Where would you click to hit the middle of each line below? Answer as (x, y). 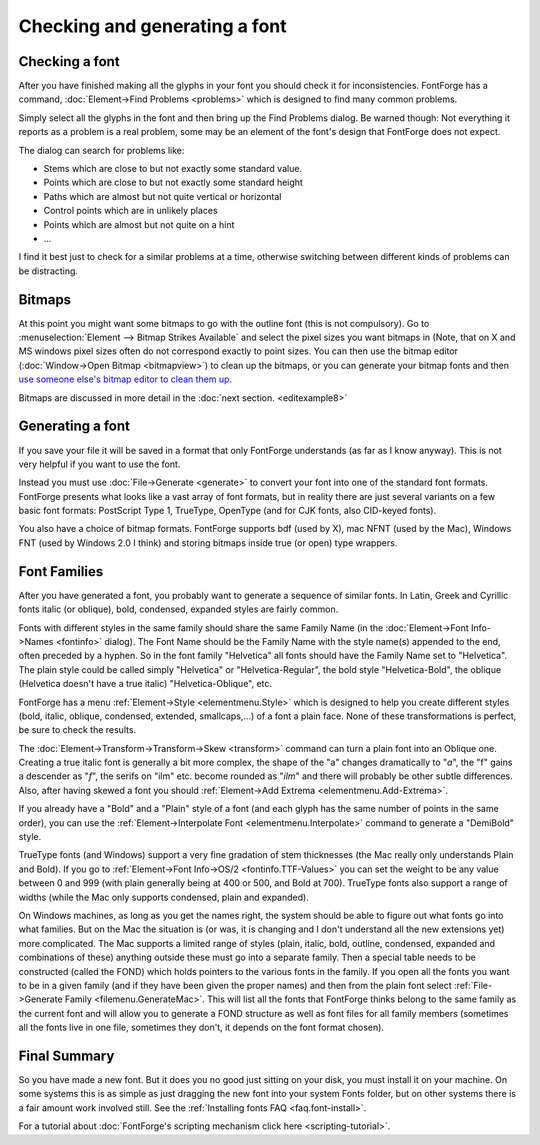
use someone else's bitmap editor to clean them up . (125, 379)
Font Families (61, 571)
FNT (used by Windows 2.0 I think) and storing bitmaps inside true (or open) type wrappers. (208, 542)
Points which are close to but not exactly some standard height (173, 182)
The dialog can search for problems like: (101, 150)
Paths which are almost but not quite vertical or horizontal (162, 196)
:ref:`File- (473, 985)
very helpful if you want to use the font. (99, 464)
